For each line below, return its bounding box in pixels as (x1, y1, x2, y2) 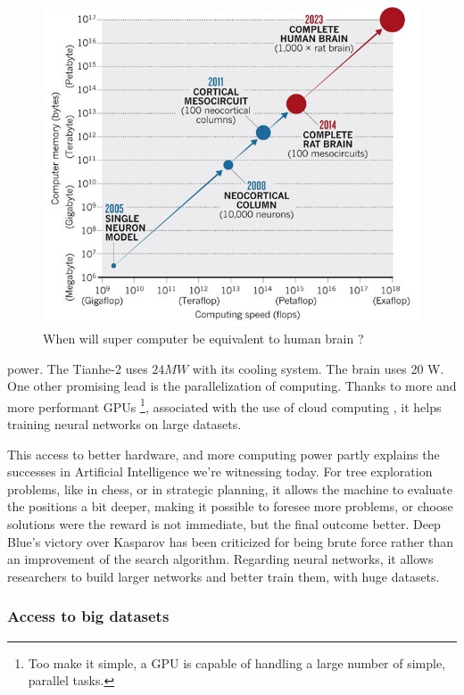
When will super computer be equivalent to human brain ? (43, 328, 364, 347)
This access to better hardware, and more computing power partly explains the (7, 444, 440, 463)
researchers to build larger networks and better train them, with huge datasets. (7, 567, 440, 585)
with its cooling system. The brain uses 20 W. (192, 359, 444, 377)
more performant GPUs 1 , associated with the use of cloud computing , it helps (7, 394, 442, 416)
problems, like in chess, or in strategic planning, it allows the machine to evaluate (7, 479, 453, 498)
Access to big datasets (7, 605, 170, 627)
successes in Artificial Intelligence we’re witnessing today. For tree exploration (7, 462, 433, 481)
